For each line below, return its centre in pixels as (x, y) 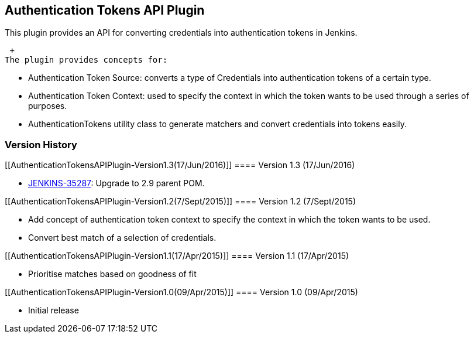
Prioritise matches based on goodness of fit (112, 274)
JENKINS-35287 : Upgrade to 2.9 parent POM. (116, 183)
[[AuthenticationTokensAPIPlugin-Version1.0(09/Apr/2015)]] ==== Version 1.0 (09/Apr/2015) (181, 292)
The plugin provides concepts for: (86, 60)
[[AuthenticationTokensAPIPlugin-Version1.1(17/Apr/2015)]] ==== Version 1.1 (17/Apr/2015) (177, 256)
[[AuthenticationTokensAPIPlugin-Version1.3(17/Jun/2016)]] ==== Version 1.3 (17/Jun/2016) (180, 165)
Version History (41, 144)
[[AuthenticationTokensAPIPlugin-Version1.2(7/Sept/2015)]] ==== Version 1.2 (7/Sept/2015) (180, 202)
